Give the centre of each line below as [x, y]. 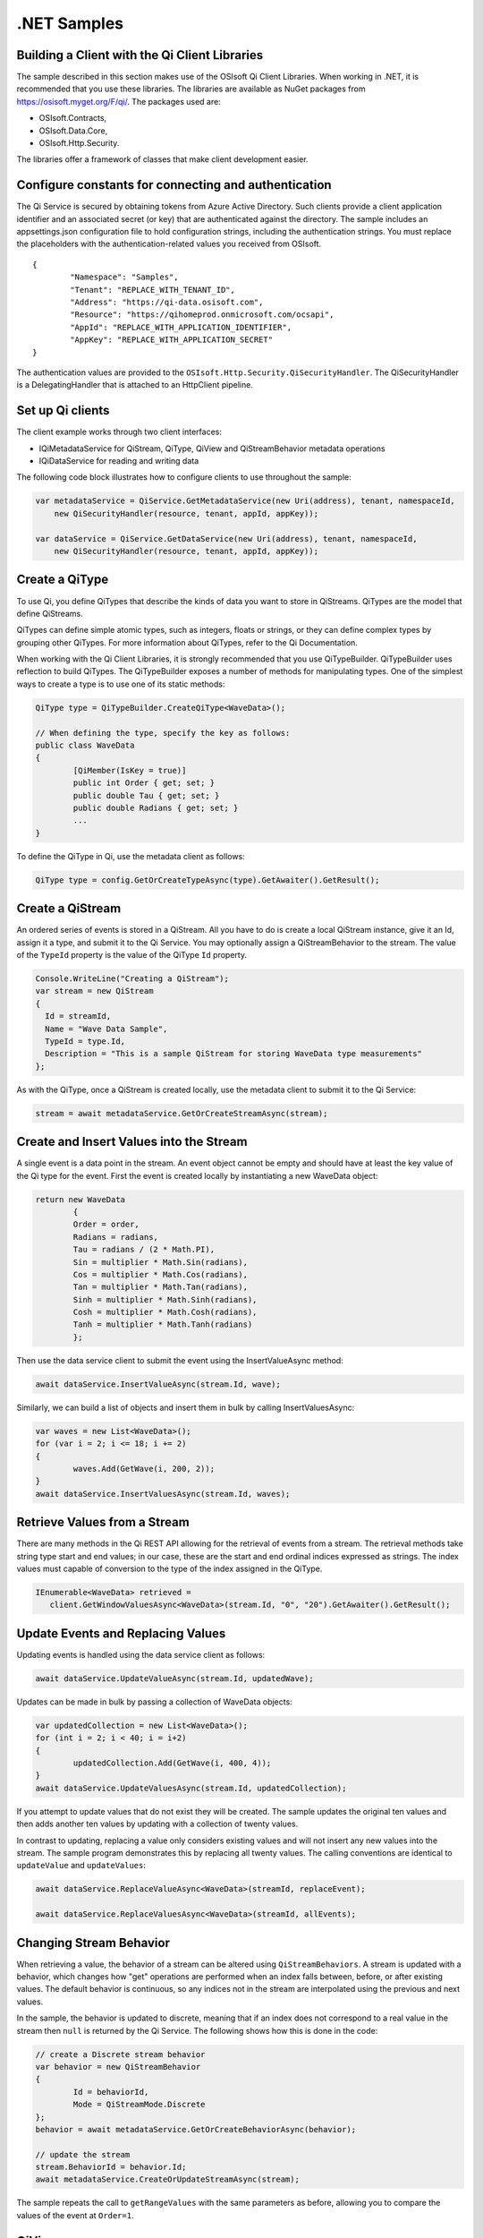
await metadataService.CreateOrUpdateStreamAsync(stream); [167, 2179]
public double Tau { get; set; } [146, 795]
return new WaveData [80, 1199]
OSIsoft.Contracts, [73, 118]
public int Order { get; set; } [144, 783]
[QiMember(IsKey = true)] [130, 770]
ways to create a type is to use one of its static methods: [121, 684]
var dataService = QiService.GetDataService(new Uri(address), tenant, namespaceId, [226, 538]
